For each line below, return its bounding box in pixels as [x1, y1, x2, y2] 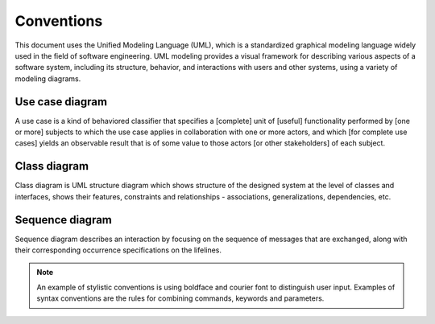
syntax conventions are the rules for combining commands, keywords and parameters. [36, 293, 325, 303]
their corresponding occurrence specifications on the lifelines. [14, 245, 222, 255]
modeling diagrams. [14, 73, 81, 84]
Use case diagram [14, 95, 108, 109]
